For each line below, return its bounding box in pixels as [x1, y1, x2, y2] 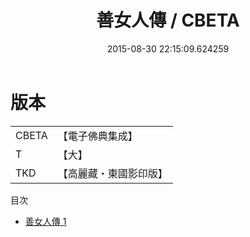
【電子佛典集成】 [57, 129, 138, 143]
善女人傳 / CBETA [96, 9, 240, 32]
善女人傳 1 [24, 215, 67, 227]
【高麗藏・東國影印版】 [57, 166, 168, 180]
